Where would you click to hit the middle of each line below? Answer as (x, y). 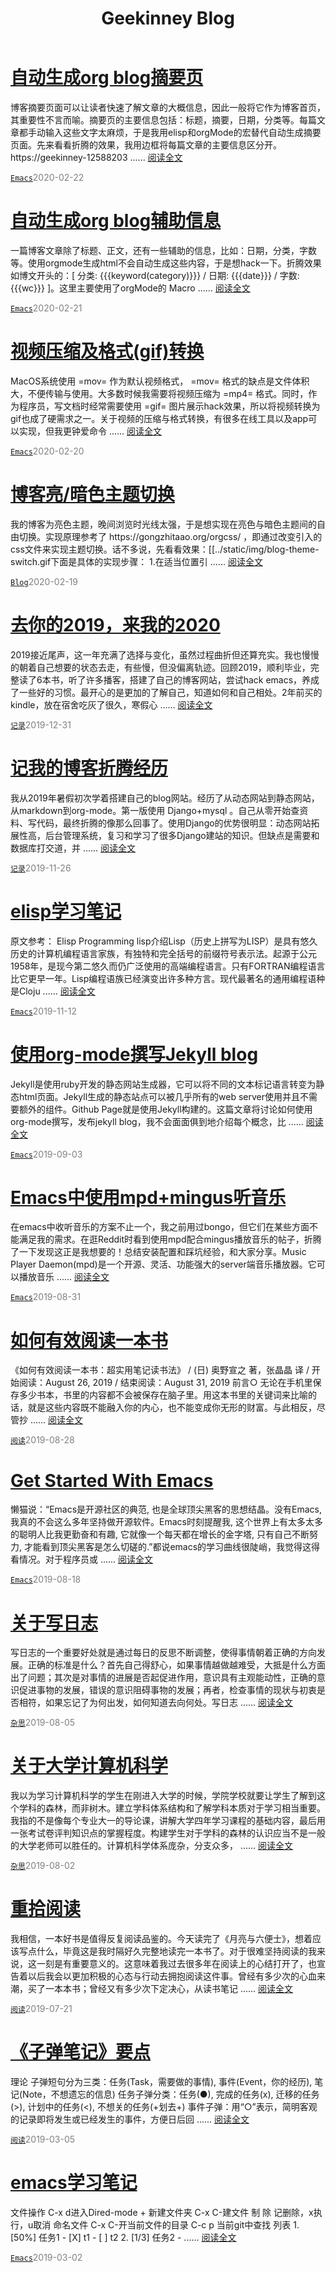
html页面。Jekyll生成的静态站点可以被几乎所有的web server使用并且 (159, 1096)
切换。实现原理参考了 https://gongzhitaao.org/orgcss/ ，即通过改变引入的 (170, 536)
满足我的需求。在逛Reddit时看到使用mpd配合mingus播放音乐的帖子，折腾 (170, 1239)
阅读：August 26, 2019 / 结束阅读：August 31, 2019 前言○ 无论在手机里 (165, 1383)
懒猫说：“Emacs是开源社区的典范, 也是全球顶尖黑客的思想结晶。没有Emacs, (166, 1509)
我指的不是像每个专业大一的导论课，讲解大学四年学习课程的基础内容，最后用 (168, 1821)
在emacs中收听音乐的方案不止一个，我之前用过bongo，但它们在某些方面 (160, 1227)
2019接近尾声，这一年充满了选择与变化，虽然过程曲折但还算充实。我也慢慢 (165, 654)
